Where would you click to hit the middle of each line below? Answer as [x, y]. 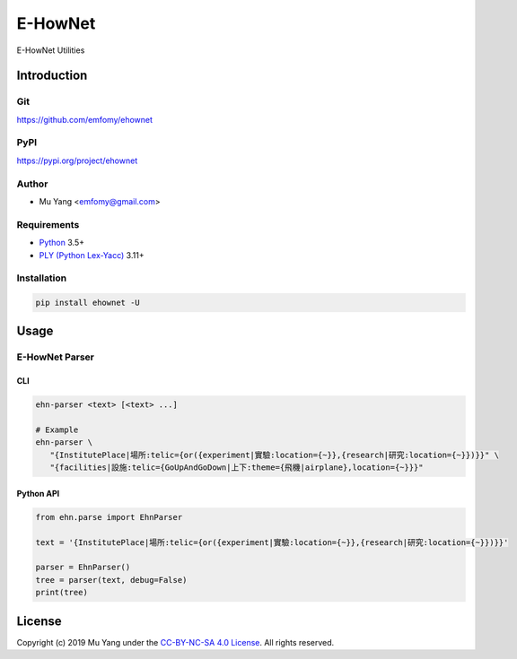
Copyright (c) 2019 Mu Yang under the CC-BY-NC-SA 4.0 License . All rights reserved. [175, 642]
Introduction [52, 76]
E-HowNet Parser [55, 357]
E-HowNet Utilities [51, 50]
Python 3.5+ [62, 243]
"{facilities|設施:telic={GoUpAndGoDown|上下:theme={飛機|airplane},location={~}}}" [237, 468]
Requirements [48, 224]
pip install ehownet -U [88, 303]
